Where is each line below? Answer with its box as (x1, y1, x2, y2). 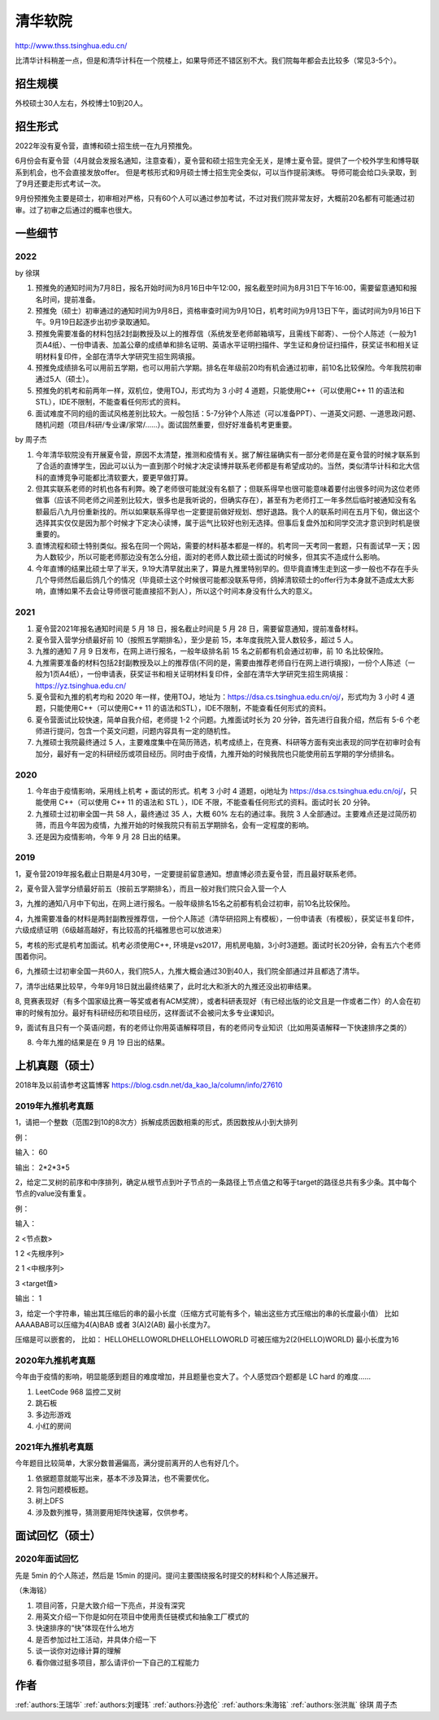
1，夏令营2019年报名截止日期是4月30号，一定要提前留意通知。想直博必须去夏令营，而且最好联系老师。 (15, 869, 361, 878)
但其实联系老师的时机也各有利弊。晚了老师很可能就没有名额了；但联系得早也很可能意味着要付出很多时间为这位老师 (35, 484, 420, 493)
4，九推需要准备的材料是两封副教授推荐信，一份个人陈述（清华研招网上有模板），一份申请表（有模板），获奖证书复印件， (15, 913, 419, 923)
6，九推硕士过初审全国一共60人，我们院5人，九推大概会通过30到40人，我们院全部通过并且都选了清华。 (15, 966, 364, 976)
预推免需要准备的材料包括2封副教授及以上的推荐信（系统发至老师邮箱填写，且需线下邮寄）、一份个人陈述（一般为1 (35, 328, 417, 338)
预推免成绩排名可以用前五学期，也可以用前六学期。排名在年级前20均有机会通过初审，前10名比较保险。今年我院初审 (35, 362, 422, 372)
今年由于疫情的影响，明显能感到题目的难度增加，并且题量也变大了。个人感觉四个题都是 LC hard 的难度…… (15, 1372, 372, 1381)
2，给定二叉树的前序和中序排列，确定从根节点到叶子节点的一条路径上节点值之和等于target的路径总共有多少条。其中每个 (15, 1177, 417, 1187)
